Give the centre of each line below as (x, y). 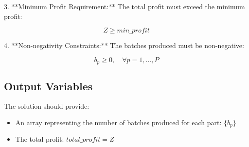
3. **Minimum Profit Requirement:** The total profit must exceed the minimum (124, 6)
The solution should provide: (47, 106)
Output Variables (48, 86)
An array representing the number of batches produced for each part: (118, 122)
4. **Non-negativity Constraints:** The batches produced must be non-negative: (124, 45)
